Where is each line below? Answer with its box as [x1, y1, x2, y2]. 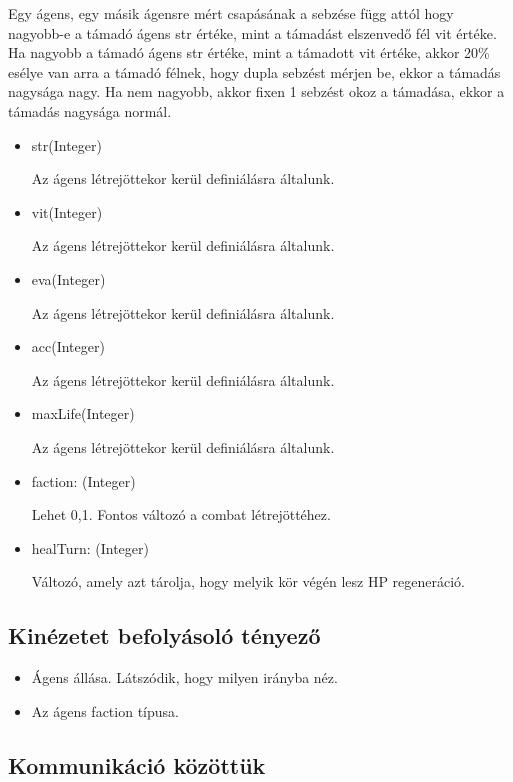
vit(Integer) [31, 201, 103, 222]
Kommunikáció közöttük [8, 749, 266, 780]
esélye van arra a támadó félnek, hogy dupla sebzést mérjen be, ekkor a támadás [8, 61, 501, 82]
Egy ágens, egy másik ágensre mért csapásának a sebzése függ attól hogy [8, 3, 454, 23]
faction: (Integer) [31, 470, 136, 491]
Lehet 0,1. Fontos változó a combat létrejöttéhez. [31, 504, 331, 525]
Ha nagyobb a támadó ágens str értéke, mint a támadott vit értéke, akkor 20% [8, 42, 490, 63]
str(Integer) [31, 134, 102, 155]
